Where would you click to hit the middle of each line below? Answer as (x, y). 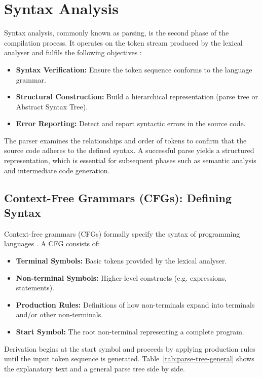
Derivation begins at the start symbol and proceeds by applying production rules (130, 348)
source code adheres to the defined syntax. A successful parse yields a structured (129, 150)
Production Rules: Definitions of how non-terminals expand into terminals (135, 304)
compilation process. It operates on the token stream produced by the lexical (123, 42)
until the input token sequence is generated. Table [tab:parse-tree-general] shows (129, 359)
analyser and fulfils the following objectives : (73, 52)
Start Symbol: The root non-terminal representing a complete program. (130, 331)
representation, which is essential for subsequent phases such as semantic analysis (130, 160)
